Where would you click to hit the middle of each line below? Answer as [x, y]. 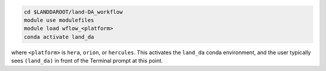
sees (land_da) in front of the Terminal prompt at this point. [87, 61]
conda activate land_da [59, 37]
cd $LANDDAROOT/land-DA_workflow [73, 12]
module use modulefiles [59, 20]
